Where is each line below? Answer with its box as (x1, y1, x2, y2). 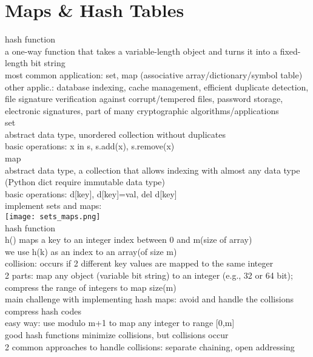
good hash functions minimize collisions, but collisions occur (5, 328, 229, 341)
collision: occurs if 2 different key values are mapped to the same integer (5, 257, 274, 270)
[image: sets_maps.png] (5, 212, 101, 222)
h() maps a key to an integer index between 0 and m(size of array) (5, 233, 252, 246)
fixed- (280, 44, 301, 57)
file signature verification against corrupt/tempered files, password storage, (5, 92, 283, 105)
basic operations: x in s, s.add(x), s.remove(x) (5, 140, 175, 152)
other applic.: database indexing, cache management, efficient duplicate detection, (5, 80, 309, 93)
